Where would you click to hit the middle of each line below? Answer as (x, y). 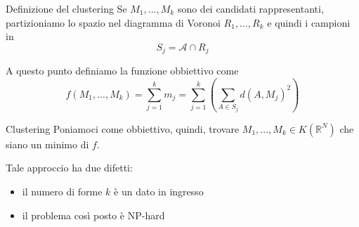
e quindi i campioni (309, 22)
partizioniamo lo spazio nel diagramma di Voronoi (113, 22)
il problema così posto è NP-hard (93, 215)
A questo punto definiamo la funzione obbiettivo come (122, 71)
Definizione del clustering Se (66, 8)
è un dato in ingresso (159, 192)
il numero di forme (62, 192)
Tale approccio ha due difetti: (69, 168)
